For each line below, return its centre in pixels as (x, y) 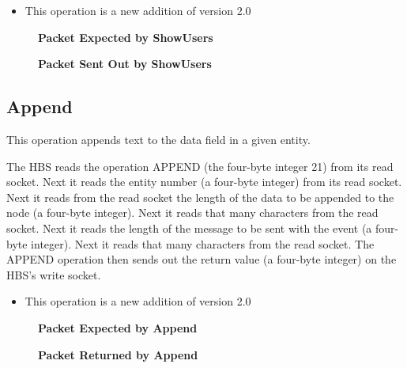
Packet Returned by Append (118, 354)
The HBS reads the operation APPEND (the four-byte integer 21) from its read (200, 166)
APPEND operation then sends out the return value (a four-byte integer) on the (202, 259)
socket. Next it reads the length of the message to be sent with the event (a (189, 228)
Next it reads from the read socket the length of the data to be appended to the (200, 197)
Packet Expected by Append (118, 327)
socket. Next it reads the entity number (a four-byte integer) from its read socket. (204, 182)
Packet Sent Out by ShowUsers (125, 64)
